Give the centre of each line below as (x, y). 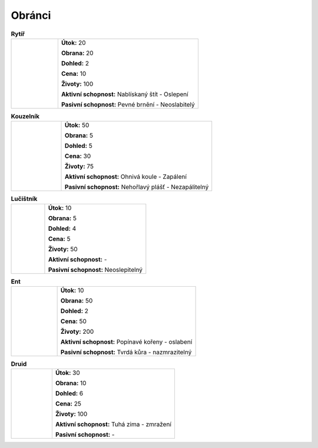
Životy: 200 (77, 331)
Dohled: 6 (69, 393)
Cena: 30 (78, 156)
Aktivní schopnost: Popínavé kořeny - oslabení (126, 342)
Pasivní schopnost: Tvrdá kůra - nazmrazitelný (126, 352)
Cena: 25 (68, 404)
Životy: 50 (63, 249)
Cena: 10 (74, 74)
